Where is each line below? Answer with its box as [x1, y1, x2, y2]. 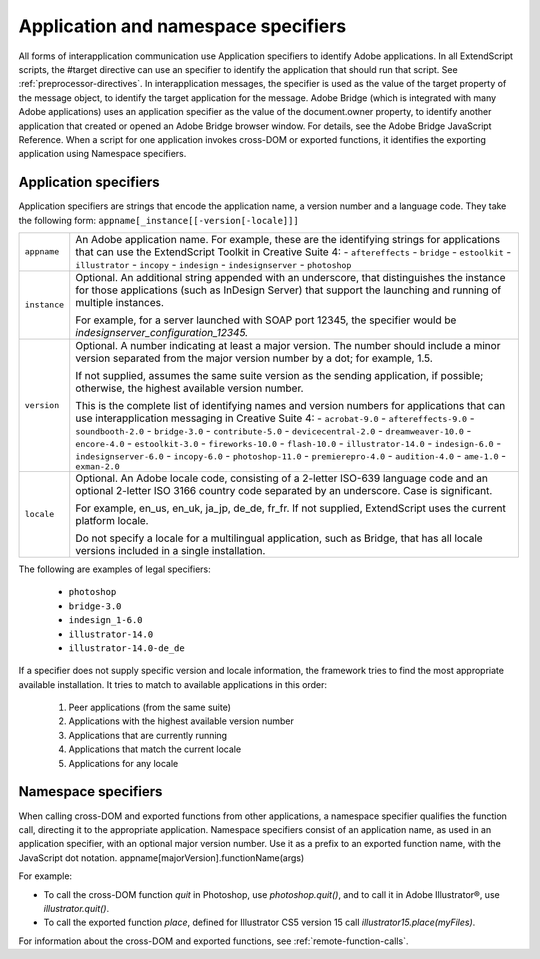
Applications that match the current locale [68, 743, 242, 755]
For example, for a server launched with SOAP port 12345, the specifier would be [75, 313, 457, 327]
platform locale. [75, 513, 149, 527]
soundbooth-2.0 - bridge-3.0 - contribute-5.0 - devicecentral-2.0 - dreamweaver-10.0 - [75, 423, 472, 437]
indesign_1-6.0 [68, 615, 144, 626]
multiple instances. [75, 295, 165, 309]
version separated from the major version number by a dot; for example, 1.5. [75, 351, 434, 365]
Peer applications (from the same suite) [68, 701, 232, 714]
